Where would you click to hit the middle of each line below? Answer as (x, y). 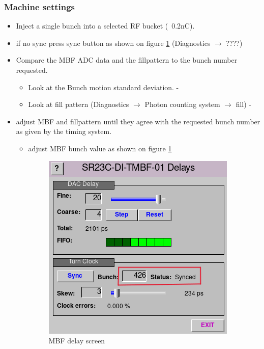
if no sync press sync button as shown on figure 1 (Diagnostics (113, 43)
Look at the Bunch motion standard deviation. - (104, 87)
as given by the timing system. (64, 131)
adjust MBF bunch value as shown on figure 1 (100, 148)
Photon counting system (182, 104)
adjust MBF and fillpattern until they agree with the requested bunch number (138, 121)
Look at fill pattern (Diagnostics (79, 104)
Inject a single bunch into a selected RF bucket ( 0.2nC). (105, 26)
